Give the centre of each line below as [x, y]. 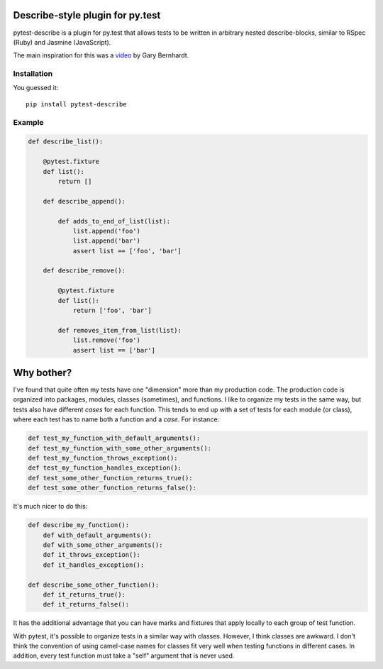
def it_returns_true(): [84, 595]
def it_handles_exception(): [94, 565]
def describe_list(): [66, 142]
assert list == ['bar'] [114, 350]
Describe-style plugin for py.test [87, 15]
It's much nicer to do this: [50, 507]
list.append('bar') [107, 241]
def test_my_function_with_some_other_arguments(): [120, 448]
